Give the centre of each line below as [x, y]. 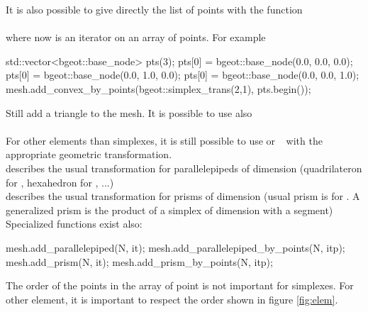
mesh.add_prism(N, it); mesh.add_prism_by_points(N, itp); [139, 261]
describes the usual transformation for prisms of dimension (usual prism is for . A [183, 196]
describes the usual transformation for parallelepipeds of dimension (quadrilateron [184, 168]
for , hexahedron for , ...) [60, 182]
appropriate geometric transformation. [89, 154]
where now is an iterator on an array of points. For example [136, 37]
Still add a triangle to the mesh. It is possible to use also [129, 112]
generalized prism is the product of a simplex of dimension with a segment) [169, 210]
